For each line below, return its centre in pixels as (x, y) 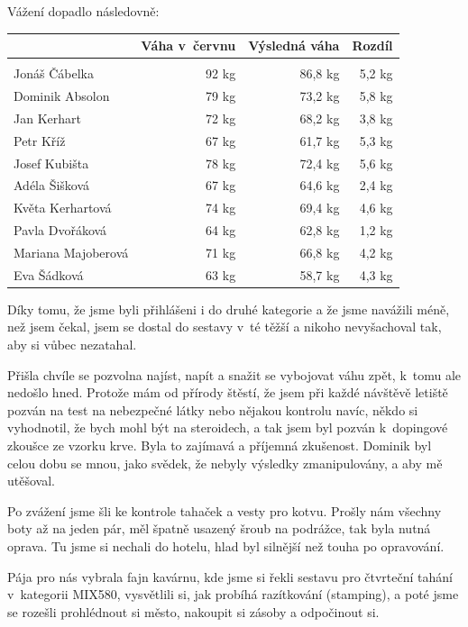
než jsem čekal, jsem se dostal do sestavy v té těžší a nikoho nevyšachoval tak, (225, 327)
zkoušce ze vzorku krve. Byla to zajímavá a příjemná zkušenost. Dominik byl (220, 445)
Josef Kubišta (51, 163)
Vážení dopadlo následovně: (83, 11)
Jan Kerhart (47, 118)
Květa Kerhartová (63, 208)
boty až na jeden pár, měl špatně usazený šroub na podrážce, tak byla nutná (219, 528)
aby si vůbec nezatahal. (72, 345)
